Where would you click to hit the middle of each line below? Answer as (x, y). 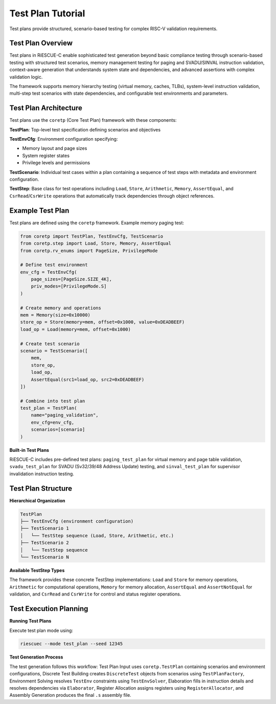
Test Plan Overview (41, 43)
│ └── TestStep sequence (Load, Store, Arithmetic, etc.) (97, 535)
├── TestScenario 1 (44, 529)
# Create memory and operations (61, 308)
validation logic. (26, 77)
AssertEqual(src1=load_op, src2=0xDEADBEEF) (88, 379)
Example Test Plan (39, 211)
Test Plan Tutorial (47, 13)
